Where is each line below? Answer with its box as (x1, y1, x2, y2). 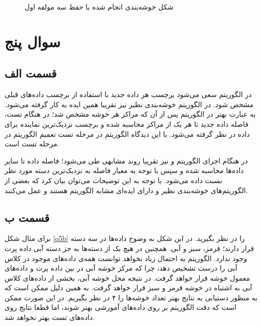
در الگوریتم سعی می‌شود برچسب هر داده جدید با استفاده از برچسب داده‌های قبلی (5, 89, 252, 100)
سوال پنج (5, 31, 61, 51)
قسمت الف (5, 65, 57, 81)
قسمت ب (5, 209, 50, 225)
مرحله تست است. (5, 138, 59, 149)
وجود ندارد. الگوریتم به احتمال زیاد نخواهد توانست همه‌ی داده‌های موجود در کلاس (5, 253, 247, 263)
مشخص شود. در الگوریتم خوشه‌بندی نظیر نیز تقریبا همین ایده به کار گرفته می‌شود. (5, 99, 253, 109)
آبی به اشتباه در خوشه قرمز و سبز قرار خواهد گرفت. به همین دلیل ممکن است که (5, 282, 252, 293)
